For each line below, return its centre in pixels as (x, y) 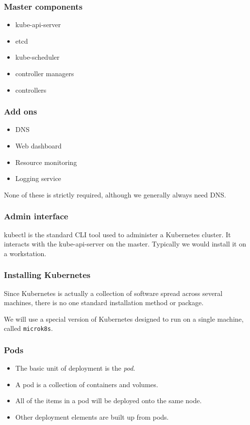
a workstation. (25, 253)
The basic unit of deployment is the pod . (75, 368)
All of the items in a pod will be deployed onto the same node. (108, 400)
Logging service (38, 178)
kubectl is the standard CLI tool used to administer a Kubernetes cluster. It (117, 234)
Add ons (21, 111)
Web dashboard (38, 146)
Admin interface (36, 216)
